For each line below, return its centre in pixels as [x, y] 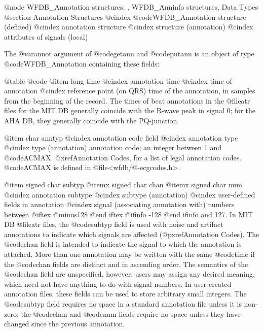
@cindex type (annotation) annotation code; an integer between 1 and [113, 147]
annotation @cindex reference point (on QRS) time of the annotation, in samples [130, 91]
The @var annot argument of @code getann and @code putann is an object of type [129, 54]
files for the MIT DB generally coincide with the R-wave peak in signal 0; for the [130, 110]
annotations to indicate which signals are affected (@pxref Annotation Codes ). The [132, 234]
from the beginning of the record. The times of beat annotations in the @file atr [127, 100]
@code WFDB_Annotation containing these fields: [82, 63]
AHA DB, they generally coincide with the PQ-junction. [92, 120]
